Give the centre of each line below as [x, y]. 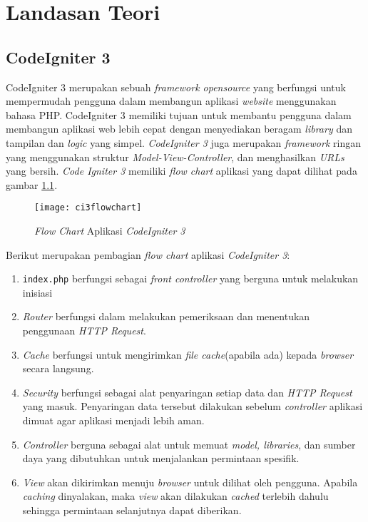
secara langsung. [58, 368]
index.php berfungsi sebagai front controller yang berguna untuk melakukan [190, 278]
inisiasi [37, 292]
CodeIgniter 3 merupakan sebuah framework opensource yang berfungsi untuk [176, 87]
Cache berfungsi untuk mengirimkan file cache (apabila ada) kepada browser [188, 354]
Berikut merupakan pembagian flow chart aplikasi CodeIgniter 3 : [148, 254]
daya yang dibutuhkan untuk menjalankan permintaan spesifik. [161, 458]
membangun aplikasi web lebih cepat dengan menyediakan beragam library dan [179, 129]
